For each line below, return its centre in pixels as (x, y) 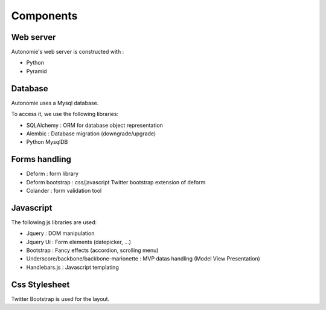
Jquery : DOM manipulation (60, 233)
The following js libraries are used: (54, 222)
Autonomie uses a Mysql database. (55, 103)
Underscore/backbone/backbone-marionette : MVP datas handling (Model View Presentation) (143, 259)
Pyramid (37, 71)
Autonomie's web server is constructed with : (68, 52)
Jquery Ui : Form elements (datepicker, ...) (79, 242)
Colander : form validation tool (64, 191)
